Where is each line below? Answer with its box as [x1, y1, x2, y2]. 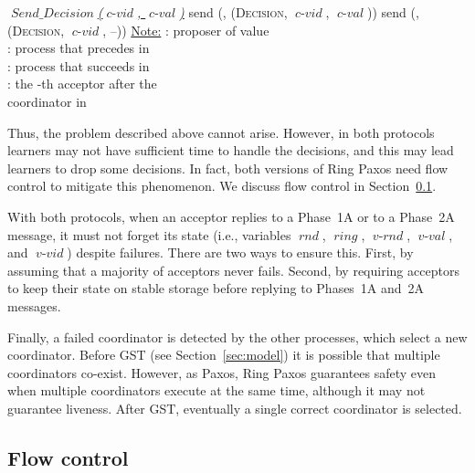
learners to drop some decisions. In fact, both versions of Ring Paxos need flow [7, 158, 449, 177]
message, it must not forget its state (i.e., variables [7, 225, 291, 244]
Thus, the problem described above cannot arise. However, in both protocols [7, 122, 435, 142]
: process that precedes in [7, 38, 150, 58]
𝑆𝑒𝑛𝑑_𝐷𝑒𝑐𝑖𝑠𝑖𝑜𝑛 [10, 7, 94, 20]
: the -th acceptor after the [7, 74, 157, 93]
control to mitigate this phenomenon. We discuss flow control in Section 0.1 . [7, 176, 437, 195]
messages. [7, 296, 61, 315]
